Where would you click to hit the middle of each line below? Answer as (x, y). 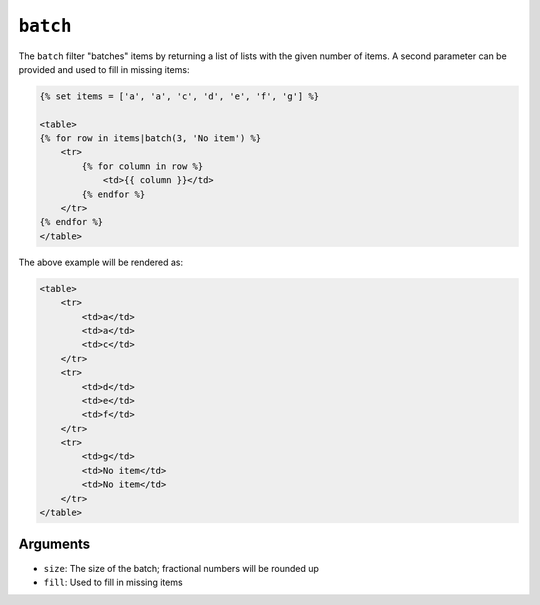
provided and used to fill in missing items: (104, 69)
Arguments (54, 544)
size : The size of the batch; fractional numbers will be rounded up (181, 568)
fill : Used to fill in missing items (113, 582)
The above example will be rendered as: (101, 262)
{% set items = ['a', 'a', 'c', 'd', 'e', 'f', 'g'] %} (179, 96)
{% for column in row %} (142, 166)
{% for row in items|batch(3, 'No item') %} (150, 138)
